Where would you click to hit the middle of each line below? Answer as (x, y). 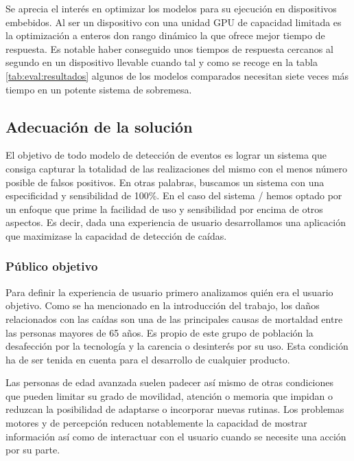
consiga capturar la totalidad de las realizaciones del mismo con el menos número (176, 168)
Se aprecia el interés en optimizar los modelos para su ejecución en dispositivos (171, 8)
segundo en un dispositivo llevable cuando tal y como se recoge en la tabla (162, 62)
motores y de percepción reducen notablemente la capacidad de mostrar (156, 423)
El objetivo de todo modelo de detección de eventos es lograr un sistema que (166, 155)
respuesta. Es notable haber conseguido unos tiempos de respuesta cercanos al (169, 48)
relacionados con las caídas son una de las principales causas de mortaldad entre (174, 318)
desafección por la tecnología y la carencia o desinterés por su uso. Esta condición (177, 346)
